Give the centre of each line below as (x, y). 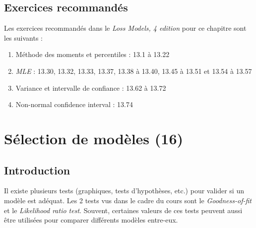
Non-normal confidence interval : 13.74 (74, 104)
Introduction (37, 170)
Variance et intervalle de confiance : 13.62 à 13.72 (91, 87)
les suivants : (23, 37)
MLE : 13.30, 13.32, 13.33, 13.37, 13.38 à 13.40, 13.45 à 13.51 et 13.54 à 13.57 (134, 71)
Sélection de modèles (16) (94, 138)
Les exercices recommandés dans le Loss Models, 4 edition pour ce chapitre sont (125, 28)
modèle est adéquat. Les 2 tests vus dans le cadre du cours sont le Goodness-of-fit (128, 200)
